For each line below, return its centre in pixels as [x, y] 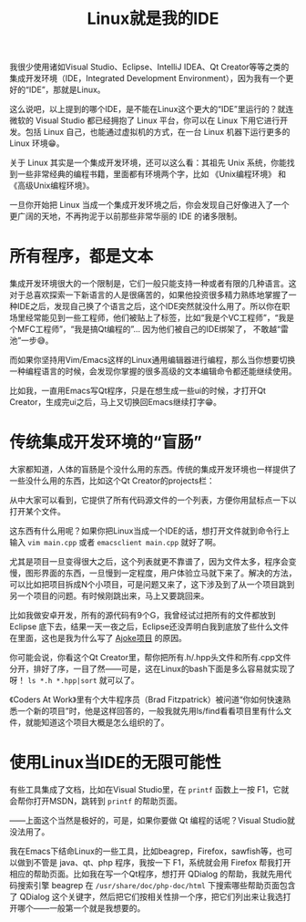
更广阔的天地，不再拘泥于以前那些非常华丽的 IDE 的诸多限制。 [126, 216]
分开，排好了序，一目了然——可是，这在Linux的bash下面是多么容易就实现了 [153, 669]
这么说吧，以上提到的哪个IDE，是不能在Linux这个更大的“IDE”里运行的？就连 [152, 109]
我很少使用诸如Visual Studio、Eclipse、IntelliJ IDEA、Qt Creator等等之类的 [149, 67]
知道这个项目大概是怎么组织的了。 [105, 722]
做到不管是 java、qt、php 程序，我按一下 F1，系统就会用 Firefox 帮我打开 [154, 862]
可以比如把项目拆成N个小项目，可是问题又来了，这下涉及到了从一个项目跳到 [152, 585]
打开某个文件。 [37, 512]
